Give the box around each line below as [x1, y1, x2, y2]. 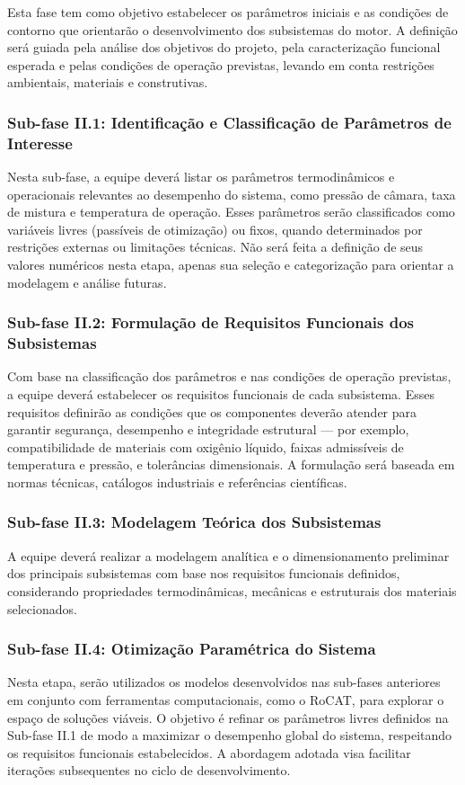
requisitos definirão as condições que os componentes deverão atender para [7, 402, 417, 421]
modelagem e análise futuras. [7, 272, 167, 291]
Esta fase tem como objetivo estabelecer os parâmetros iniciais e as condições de [7, 3, 449, 21]
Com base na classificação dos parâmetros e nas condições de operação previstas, [7, 367, 452, 386]
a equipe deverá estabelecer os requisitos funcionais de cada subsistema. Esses [7, 385, 434, 403]
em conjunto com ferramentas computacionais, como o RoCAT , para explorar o [7, 690, 444, 709]
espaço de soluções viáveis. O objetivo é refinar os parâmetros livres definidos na [7, 708, 449, 727]
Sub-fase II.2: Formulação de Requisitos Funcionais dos [7, 311, 415, 334]
